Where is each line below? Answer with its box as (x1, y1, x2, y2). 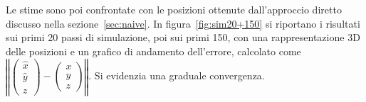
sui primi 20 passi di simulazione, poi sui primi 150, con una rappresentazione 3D (6, 30, 360, 45)
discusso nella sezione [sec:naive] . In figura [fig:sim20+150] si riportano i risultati (6, 16, 360, 30)
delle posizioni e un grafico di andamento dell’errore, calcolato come (6, 43, 301, 58)
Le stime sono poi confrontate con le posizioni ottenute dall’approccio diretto (6, 2, 342, 16)
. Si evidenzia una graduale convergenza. (88, 68, 265, 83)
